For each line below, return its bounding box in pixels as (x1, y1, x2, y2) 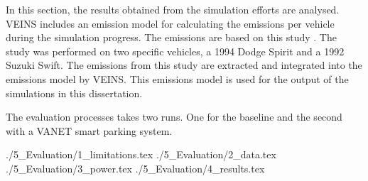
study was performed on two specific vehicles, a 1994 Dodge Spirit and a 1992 (6, 43, 345, 58)
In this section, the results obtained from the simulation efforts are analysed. (6, 2, 340, 16)
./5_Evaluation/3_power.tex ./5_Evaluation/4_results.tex (6, 160, 265, 175)
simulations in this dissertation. (6, 85, 143, 100)
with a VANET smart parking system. (6, 123, 173, 138)
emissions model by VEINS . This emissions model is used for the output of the (6, 71, 349, 86)
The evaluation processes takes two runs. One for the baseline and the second (6, 109, 342, 124)
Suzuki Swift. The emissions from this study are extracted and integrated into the (6, 57, 362, 72)
